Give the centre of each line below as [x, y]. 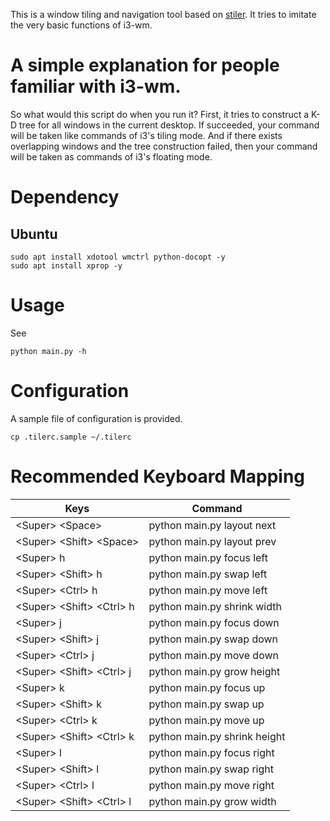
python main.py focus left [208, 557]
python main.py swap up [206, 704]
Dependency [65, 197]
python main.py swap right [211, 769]
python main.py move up [206, 720]
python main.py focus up [207, 687]
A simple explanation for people [145, 65]
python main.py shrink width [215, 606]
